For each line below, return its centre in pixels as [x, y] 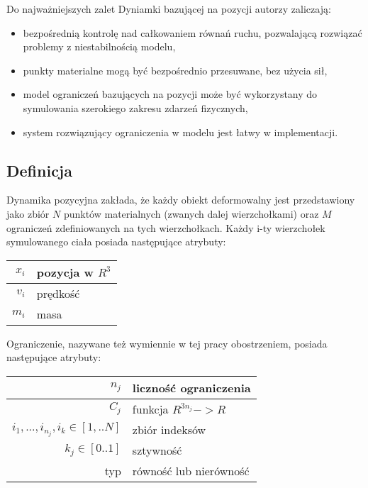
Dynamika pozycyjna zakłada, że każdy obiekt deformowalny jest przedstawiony [181, 200]
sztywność [157, 450]
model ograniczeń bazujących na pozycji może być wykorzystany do [170, 94]
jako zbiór [28, 213]
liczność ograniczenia [191, 387]
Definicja [39, 170]
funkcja [150, 409]
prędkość [58, 293]
